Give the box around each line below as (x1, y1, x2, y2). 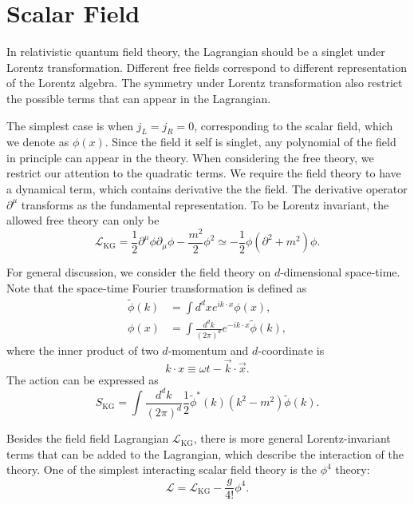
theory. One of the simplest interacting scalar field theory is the (6, 461, 317, 478)
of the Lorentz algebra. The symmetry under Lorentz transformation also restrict (6, 74, 403, 91)
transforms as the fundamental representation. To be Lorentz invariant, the (21, 196, 389, 213)
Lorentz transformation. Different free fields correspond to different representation (6, 58, 407, 75)
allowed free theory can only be (6, 212, 160, 229)
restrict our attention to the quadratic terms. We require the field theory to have (6, 165, 401, 181)
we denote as (6, 133, 69, 150)
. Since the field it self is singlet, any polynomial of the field (104, 133, 396, 150)
